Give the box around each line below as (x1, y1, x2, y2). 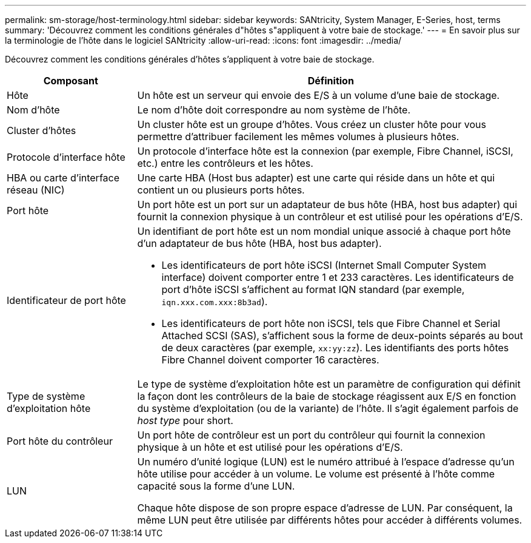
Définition (307, 75, 354, 87)
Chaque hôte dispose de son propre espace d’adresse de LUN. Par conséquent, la (137, 502, 513, 514)
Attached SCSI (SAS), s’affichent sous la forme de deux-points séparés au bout (161, 329, 523, 342)
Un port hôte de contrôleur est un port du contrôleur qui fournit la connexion (137, 429, 486, 441)
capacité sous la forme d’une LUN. (137, 480, 295, 492)
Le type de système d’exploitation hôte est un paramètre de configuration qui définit (137, 378, 521, 390)
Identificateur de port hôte (7, 294, 126, 306)
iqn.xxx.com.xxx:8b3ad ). (161, 295, 268, 308)
